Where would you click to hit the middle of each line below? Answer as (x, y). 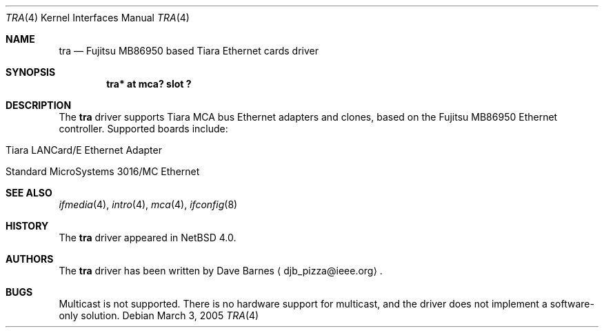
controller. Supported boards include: (143, 129)
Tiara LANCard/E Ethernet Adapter (84, 150)
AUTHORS (30, 259)
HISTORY (27, 226)
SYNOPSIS (31, 72)
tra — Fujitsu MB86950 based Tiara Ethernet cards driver (189, 51)
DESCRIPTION (39, 105)
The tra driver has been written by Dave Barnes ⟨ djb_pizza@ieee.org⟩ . (221, 271)
